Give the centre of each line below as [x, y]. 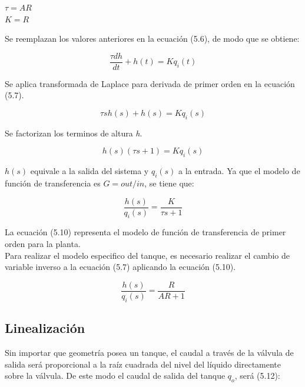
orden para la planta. [43, 244]
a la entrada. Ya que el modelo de [239, 171]
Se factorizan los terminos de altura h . [74, 133]
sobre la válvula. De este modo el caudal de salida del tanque [115, 376]
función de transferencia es [53, 183]
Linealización [45, 328]
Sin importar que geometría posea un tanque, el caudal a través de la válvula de [149, 352]
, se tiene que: [169, 183]
